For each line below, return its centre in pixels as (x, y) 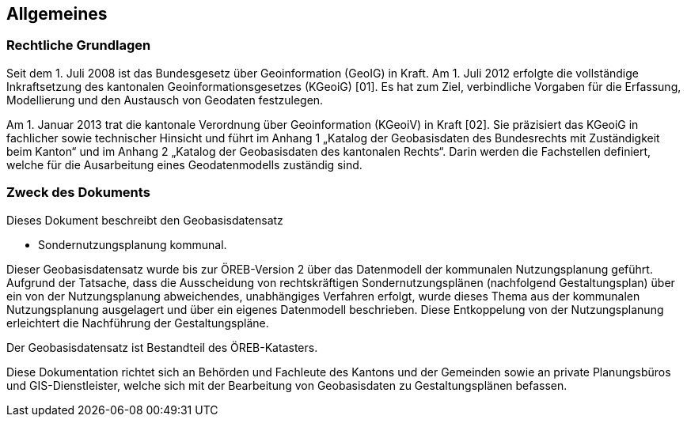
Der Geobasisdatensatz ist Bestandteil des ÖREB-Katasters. (162, 347)
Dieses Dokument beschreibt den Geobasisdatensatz (145, 220)
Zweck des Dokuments (78, 193)
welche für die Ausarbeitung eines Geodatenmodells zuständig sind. (184, 164)
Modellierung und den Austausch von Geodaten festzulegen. (165, 100)
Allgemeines (57, 14)
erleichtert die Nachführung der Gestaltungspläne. (138, 323)
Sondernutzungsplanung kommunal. (133, 244)
